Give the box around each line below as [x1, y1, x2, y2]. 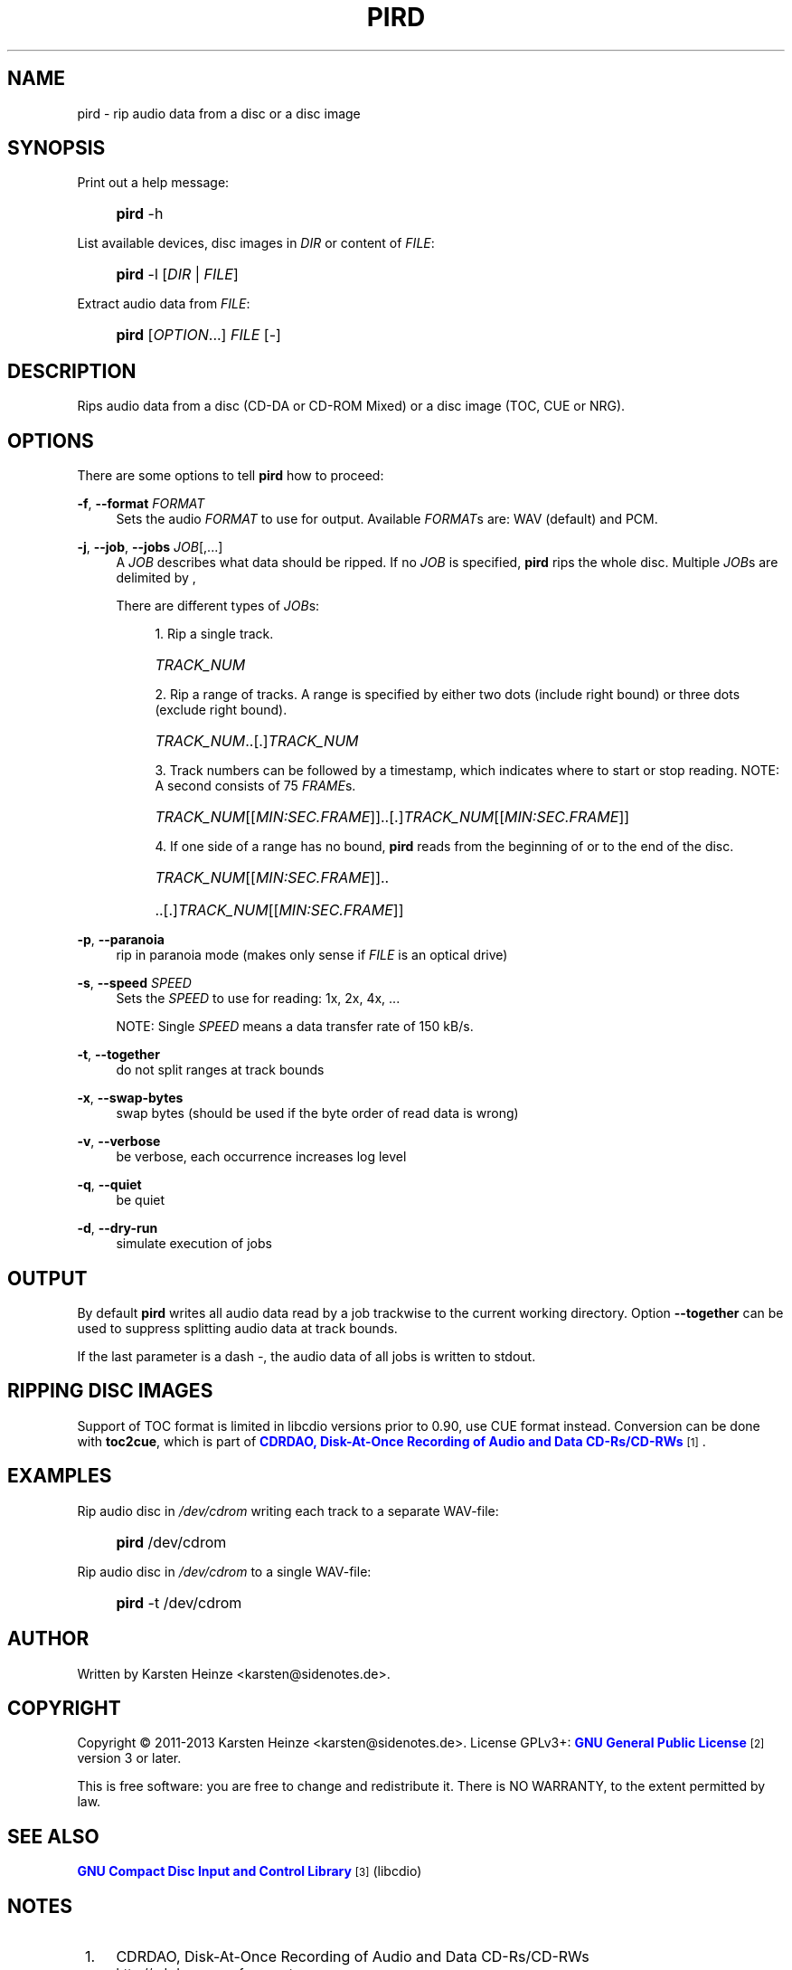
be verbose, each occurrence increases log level [116, 1149, 407, 1165]
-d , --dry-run [77, 1220, 158, 1236]
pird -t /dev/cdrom [116, 1593, 242, 1612]
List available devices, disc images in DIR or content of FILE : [77, 235, 435, 251]
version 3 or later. [77, 1750, 182, 1766]
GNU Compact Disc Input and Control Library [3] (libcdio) [77, 1863, 422, 1880]
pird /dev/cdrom [116, 1532, 227, 1551]
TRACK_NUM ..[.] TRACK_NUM [155, 732, 359, 751]
